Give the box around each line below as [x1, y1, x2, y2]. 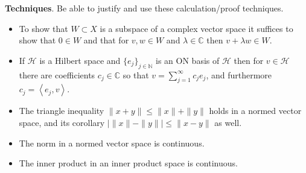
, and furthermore [206, 68, 272, 81]
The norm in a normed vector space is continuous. [19, 136, 205, 149]
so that [123, 68, 149, 81]
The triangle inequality [19, 104, 104, 117]
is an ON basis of [156, 54, 220, 66]
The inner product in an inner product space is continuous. [19, 157, 238, 169]
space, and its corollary [19, 116, 105, 128]
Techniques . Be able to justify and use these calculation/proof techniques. [5, 2, 284, 14]
